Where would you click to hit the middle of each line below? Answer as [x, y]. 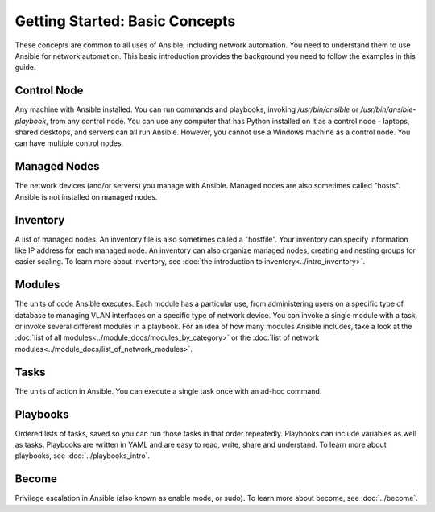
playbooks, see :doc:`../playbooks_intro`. [83, 456]
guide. [25, 68]
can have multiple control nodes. [69, 143]
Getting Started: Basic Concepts [125, 21]
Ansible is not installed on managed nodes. [86, 196]
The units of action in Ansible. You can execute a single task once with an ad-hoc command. [168, 391]
